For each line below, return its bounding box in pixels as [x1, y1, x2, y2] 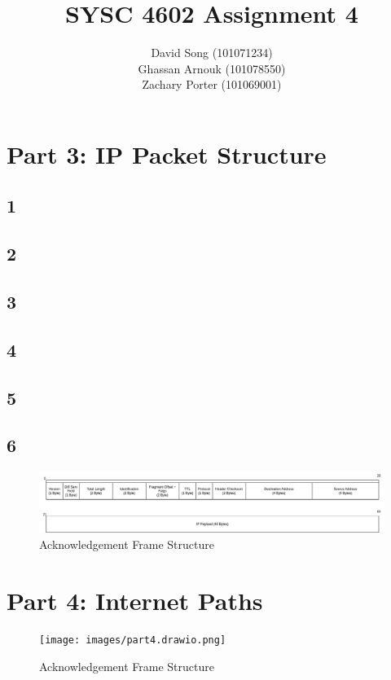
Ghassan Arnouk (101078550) [138, 59, 286, 77]
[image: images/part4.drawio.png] [39, 634, 226, 647]
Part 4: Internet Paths [7, 583, 263, 616]
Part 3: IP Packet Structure [7, 137, 327, 170]
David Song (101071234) [151, 44, 273, 61]
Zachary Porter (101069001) [142, 76, 282, 93]
